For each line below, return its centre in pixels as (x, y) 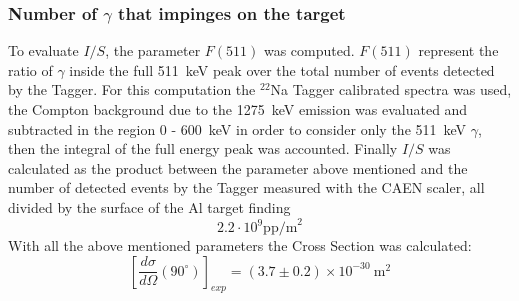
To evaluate (43, 50)
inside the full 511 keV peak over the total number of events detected (282, 69)
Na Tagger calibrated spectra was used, (391, 89)
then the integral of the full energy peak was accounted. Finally (203, 148)
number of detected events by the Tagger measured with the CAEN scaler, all (246, 187)
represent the (458, 50)
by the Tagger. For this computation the (132, 89)
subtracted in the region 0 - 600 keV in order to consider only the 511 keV (237, 128)
